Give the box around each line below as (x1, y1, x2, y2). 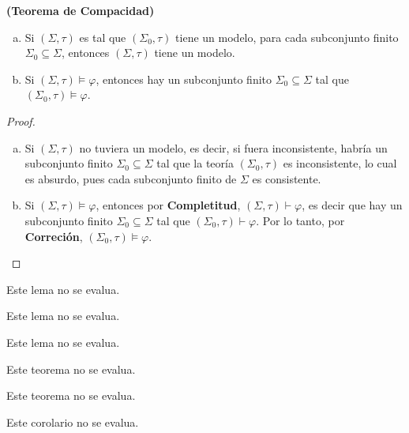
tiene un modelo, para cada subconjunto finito (175, 28, 399, 45)
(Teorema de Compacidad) (6, 2, 155, 18)
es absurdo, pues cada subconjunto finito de (24, 170, 237, 186)
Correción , (24, 228, 83, 244)
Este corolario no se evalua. (6, 413, 139, 430)
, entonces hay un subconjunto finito (96, 70, 272, 87)
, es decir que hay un (302, 197, 403, 213)
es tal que (79, 28, 126, 45)
